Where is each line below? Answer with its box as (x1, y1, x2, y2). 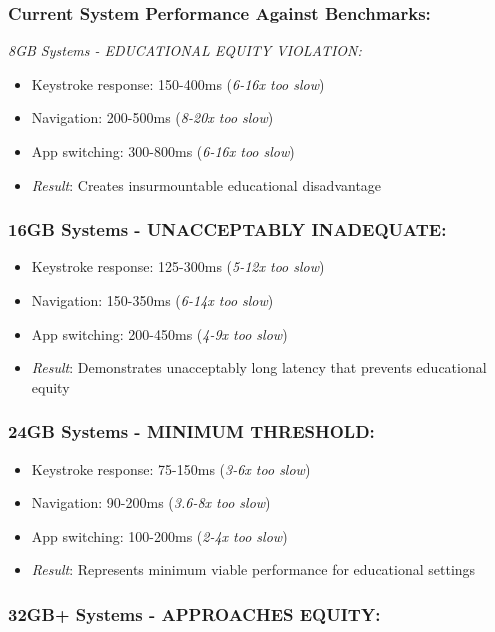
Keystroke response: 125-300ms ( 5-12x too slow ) (31, 256, 325, 277)
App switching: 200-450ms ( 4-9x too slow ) (31, 323, 288, 344)
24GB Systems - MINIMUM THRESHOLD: (8, 419, 375, 444)
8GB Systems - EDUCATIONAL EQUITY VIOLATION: (8, 40, 362, 61)
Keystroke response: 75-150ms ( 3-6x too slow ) (31, 458, 311, 479)
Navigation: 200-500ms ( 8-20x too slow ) (31, 107, 274, 128)
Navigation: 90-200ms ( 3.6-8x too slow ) (31, 492, 271, 513)
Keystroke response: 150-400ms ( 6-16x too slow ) (31, 73, 325, 94)
